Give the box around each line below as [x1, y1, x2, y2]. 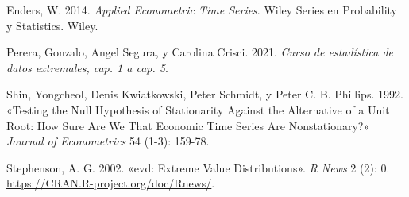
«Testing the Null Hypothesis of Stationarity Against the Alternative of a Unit [6, 101, 390, 118]
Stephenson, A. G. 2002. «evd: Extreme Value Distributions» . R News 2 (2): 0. [6, 159, 390, 176]
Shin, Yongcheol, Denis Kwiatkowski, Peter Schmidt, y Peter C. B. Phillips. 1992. [6, 86, 403, 102]
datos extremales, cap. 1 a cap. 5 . [6, 59, 168, 75]
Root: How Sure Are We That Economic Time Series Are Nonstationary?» [6, 117, 370, 133]
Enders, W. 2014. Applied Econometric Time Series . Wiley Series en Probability [6, 2, 397, 17]
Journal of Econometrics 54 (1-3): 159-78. [6, 133, 210, 149]
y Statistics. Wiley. [6, 17, 98, 33]
